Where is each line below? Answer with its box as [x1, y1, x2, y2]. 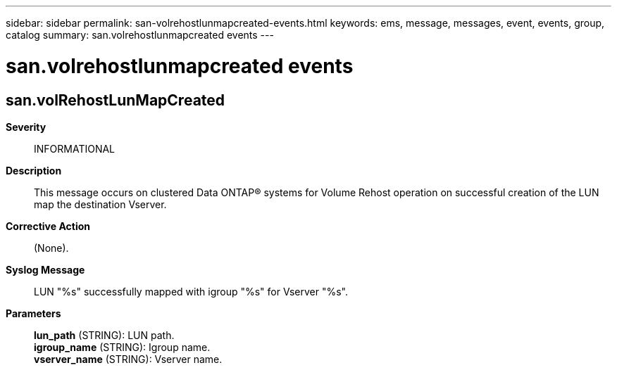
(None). [34, 241, 69, 254]
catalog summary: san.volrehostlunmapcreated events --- [6, 29, 274, 41]
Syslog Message [6, 263, 85, 276]
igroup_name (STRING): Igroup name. [34, 340, 211, 353]
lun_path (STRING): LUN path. [34, 328, 175, 341]
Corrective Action [6, 219, 90, 232]
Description [6, 164, 62, 177]
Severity [6, 120, 46, 133]
